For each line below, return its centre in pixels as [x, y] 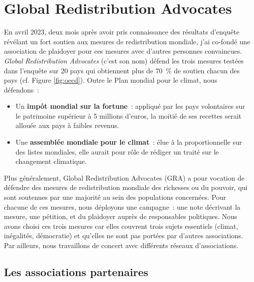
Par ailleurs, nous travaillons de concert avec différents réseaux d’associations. [121, 245]
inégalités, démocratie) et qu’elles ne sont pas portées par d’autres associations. [124, 235]
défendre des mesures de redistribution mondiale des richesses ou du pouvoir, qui [126, 187]
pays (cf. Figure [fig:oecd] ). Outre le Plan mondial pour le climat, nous [111, 80]
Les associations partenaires [76, 271]
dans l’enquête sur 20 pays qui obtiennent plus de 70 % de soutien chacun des [122, 70]
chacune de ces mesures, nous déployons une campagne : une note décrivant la [122, 206]
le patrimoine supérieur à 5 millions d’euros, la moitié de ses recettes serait [128, 115]
